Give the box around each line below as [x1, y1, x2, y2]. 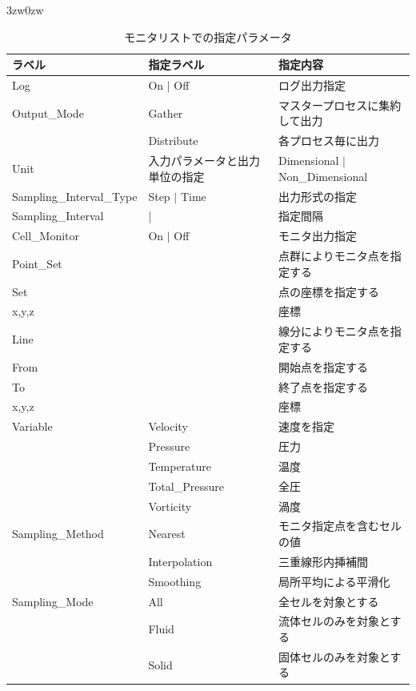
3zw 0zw [6, 2, 44, 18]
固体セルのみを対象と [278, 648, 390, 665]
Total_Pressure [148, 477, 224, 494]
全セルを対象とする [278, 593, 379, 609]
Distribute [148, 132, 198, 149]
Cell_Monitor [12, 227, 80, 244]
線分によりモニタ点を [278, 323, 390, 339]
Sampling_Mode [12, 593, 94, 609]
